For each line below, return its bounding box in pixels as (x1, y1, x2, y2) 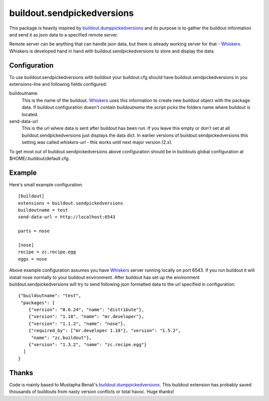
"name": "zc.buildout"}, (31, 335, 92, 341)
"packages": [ (20, 300, 55, 306)
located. (21, 111, 38, 117)
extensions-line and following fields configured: (9, 81, 107, 87)
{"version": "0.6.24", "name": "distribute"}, (28, 307, 144, 313)
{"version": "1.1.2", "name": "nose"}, (28, 321, 126, 327)
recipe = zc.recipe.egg (18, 249, 76, 255)
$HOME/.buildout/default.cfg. (9, 155, 70, 161)
